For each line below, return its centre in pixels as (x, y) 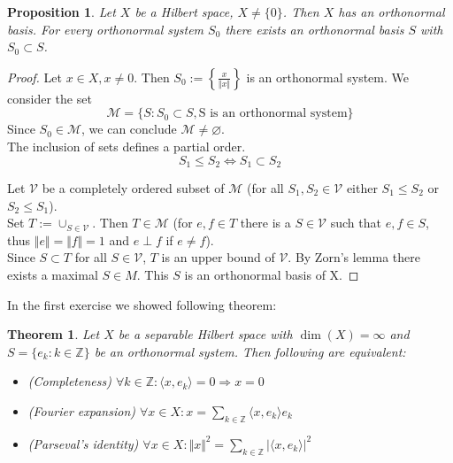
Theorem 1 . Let (54, 334)
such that (356, 223)
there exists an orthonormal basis (315, 29)
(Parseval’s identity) (83, 443)
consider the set (50, 98)
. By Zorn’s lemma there (354, 257)
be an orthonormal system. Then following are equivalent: (250, 351)
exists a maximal (53, 274)
